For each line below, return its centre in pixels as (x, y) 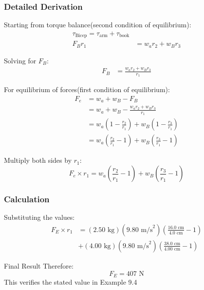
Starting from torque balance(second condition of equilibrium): (98, 25)
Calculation (27, 199)
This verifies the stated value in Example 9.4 (71, 282)
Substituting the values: (39, 217)
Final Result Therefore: (39, 265)
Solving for (20, 60)
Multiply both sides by (38, 160)
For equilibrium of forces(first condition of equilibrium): (87, 89)
